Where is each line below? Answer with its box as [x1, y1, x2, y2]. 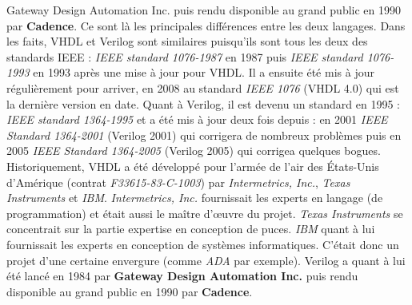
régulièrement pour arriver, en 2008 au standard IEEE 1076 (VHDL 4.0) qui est [6, 79, 399, 96]
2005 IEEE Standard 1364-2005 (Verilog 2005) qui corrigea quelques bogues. [6, 142, 381, 159]
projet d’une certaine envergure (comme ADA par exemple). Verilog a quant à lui [6, 252, 406, 268]
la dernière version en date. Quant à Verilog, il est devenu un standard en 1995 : [6, 95, 400, 112]
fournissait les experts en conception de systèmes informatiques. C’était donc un [6, 236, 399, 252]
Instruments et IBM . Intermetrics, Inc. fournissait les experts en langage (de [6, 189, 383, 206]
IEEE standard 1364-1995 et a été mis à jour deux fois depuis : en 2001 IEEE [6, 111, 388, 128]
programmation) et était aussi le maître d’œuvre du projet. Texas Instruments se [6, 204, 403, 221]
